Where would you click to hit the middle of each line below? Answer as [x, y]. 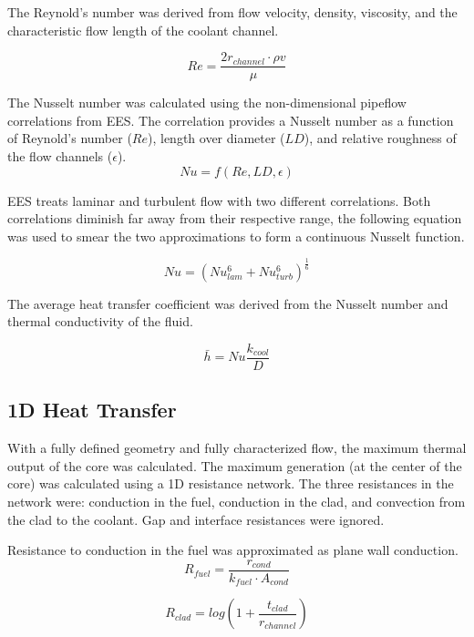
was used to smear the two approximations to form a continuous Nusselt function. [236, 236]
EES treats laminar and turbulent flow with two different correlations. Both [219, 200]
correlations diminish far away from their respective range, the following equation [235, 218]
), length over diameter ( [216, 138]
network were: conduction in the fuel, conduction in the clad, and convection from [237, 501]
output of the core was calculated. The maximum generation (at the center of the [235, 465]
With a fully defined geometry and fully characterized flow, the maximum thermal [237, 448]
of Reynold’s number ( [70, 138]
